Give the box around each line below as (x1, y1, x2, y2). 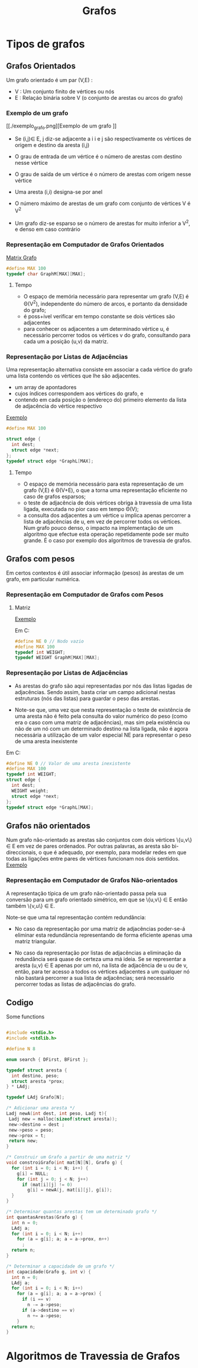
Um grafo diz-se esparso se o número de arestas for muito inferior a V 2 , (14, 219, 190, 227)
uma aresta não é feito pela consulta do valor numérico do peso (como (14, 712, 188, 719)
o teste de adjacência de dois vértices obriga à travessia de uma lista (23, 499, 192, 506)
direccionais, (6, 849, 37, 856)
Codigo (6, 997, 34, 1008)
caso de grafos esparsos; (23, 493, 86, 500)
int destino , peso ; (11, 1073, 60, 1079)
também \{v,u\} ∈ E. (6, 902, 55, 909)
